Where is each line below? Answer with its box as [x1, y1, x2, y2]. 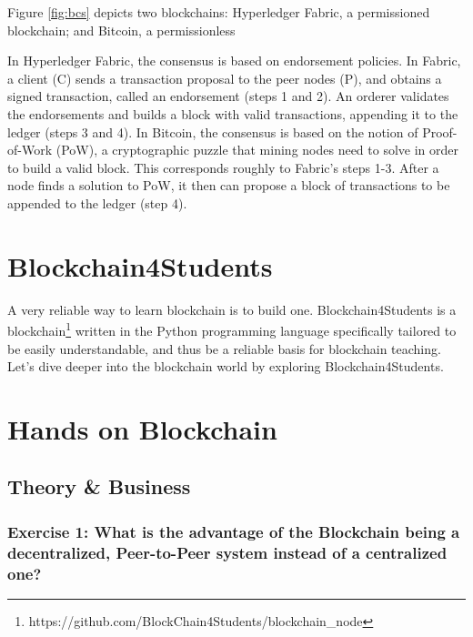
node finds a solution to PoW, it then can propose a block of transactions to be [7, 176, 450, 195]
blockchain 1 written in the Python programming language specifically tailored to [7, 318, 457, 339]
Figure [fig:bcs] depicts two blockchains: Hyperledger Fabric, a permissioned [7, 3, 430, 21]
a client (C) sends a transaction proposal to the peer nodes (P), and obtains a [7, 68, 442, 87]
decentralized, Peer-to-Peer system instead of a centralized [7, 541, 448, 563]
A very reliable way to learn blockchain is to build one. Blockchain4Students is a [7, 299, 457, 318]
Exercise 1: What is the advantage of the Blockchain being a [7, 520, 460, 542]
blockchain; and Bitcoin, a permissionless [7, 20, 236, 39]
